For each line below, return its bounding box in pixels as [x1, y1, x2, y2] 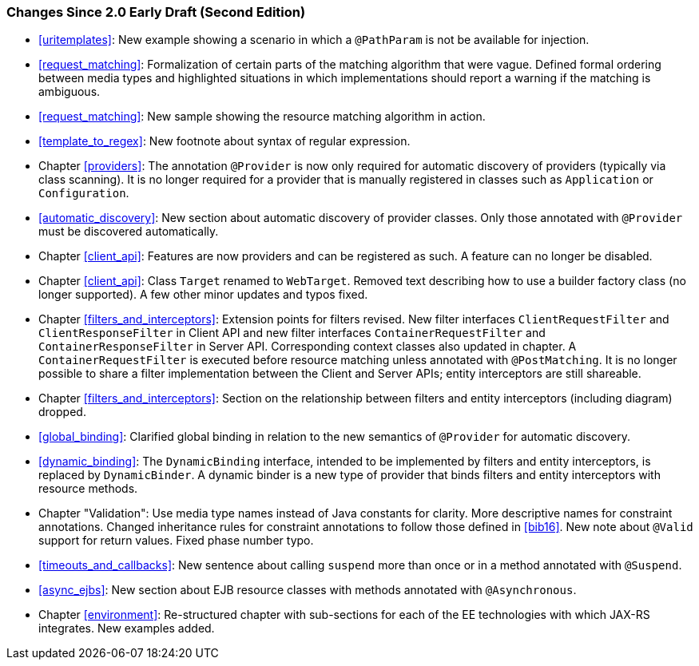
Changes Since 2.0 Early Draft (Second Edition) [6, 4, 306, 20]
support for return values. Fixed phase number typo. [38, 533, 314, 548]
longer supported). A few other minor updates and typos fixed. [38, 287, 368, 302]
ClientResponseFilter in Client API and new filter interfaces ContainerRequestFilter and [38, 326, 546, 340]
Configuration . [38, 186, 129, 200]
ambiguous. [38, 85, 101, 99]
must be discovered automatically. [38, 224, 219, 239]
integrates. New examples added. [38, 621, 215, 636]
